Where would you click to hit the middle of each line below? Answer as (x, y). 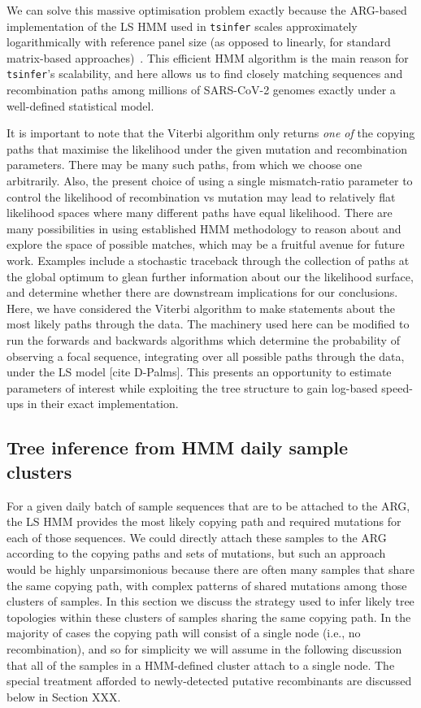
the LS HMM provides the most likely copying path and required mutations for (204, 521)
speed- (397, 387)
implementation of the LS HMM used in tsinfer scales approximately (182, 26)
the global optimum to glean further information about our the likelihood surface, (210, 276)
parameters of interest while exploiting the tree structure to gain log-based (192, 387)
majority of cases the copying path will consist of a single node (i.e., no (184, 633)
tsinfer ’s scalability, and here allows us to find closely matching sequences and (205, 74)
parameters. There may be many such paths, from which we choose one (184, 165)
